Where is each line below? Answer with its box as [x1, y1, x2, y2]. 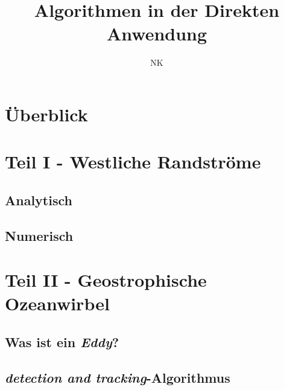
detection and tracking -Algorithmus [5, 368, 230, 386]
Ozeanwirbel [5, 291, 110, 316]
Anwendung [106, 21, 207, 46]
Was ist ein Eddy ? [5, 332, 119, 351]
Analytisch [5, 190, 72, 209]
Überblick [5, 101, 88, 126]
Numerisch [5, 226, 74, 245]
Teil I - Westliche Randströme [5, 149, 261, 174]
